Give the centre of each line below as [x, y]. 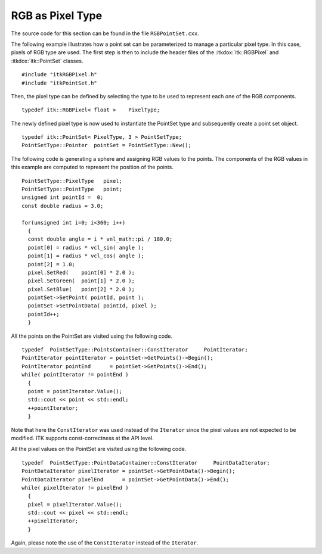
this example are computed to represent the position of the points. [92, 167]
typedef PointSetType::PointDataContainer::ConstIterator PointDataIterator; [146, 463]
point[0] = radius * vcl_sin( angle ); [86, 248]
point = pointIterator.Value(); [75, 391]
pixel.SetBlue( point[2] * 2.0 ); [81, 289]
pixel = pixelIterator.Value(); [75, 504]
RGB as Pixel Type [57, 15]
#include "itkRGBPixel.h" [60, 75]
